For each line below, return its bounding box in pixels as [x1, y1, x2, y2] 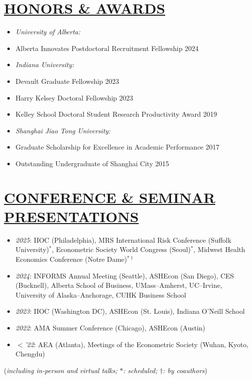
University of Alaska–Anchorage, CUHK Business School [15, 289, 186, 300]
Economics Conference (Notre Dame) [15, 253, 127, 264]
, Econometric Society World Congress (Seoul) [51, 244, 191, 254]
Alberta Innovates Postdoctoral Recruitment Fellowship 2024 [15, 43, 199, 53]
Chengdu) [15, 349, 45, 359]
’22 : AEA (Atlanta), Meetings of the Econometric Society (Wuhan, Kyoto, [25, 339, 249, 349]
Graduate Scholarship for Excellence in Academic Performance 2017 [15, 142, 220, 152]
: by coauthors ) [163, 365, 207, 375]
